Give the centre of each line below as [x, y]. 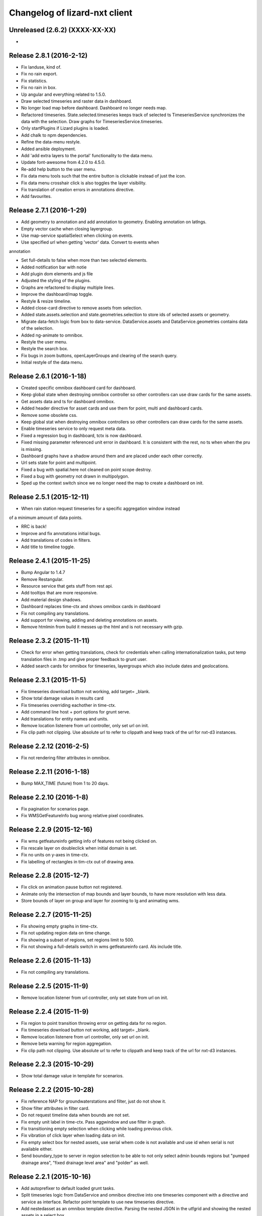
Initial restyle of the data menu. [52, 362]
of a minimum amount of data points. [46, 518]
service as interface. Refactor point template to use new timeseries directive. [98, 1202]
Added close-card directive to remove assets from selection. [82, 308]
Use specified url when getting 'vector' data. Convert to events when [90, 242]
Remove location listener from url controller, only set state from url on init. [95, 998]
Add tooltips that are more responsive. [59, 593]
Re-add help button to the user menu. [59, 169]
